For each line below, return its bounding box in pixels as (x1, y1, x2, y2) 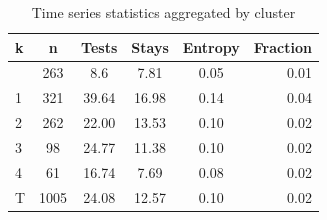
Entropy (182, 36, 240, 57)
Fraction (253, 36, 312, 57)
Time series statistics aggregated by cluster (31, 2, 296, 22)
